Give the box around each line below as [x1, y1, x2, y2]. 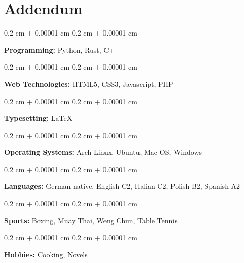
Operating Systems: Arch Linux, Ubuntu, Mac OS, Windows [4, 147, 202, 157]
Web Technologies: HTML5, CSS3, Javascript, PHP [4, 78, 173, 89]
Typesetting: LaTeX [4, 113, 73, 123]
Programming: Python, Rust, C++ [4, 44, 120, 55]
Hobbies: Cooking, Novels [4, 249, 88, 259]
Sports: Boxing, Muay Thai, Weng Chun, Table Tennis [4, 215, 178, 225]
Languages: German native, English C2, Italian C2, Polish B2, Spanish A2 [4, 181, 240, 191]
